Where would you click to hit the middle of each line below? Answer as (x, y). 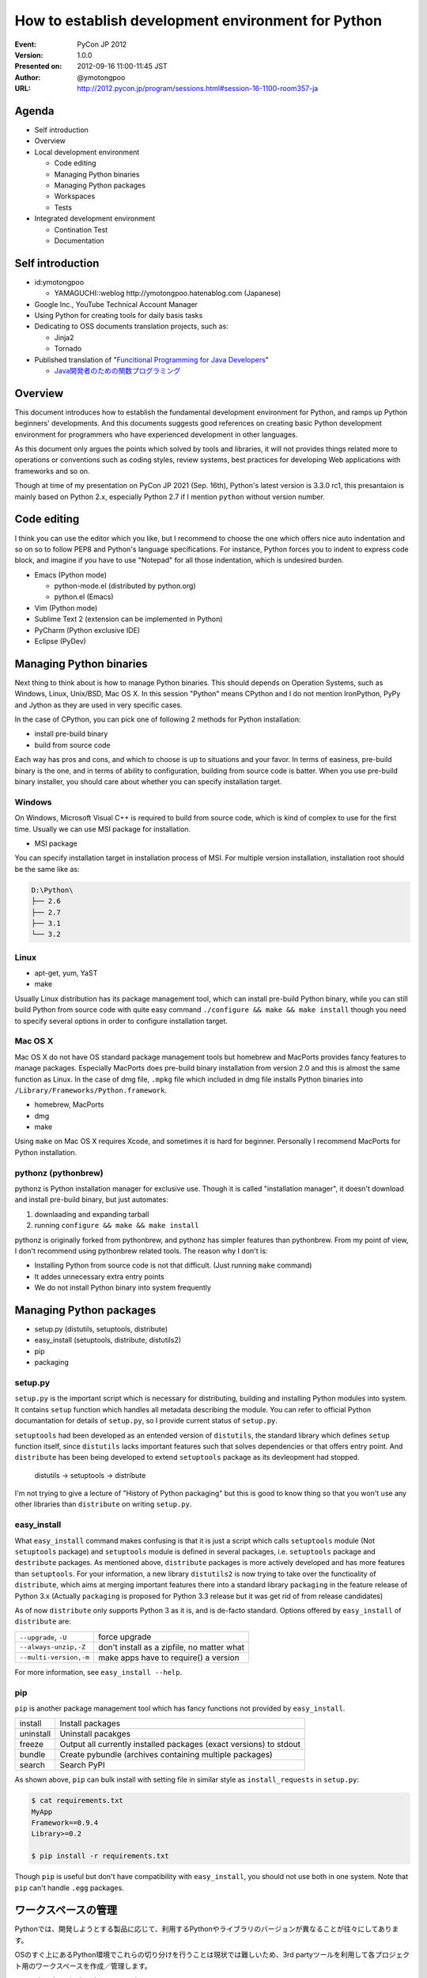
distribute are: (43, 1621)
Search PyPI (83, 1765)
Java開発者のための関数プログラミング (117, 370)
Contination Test (81, 229)
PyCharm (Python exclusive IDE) (87, 630)
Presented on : (38, 66)
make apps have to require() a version (169, 1658)
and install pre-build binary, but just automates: (92, 1199)
